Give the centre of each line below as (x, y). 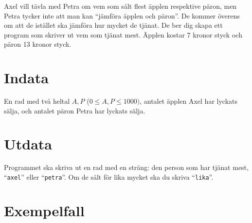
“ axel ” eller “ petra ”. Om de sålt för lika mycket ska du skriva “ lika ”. (109, 177)
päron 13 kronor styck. (38, 44)
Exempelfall (44, 210)
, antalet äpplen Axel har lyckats (189, 101)
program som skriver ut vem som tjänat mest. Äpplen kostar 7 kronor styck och (123, 34)
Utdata (28, 144)
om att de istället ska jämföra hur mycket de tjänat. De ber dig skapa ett (113, 25)
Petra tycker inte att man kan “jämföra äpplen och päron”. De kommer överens (122, 15)
